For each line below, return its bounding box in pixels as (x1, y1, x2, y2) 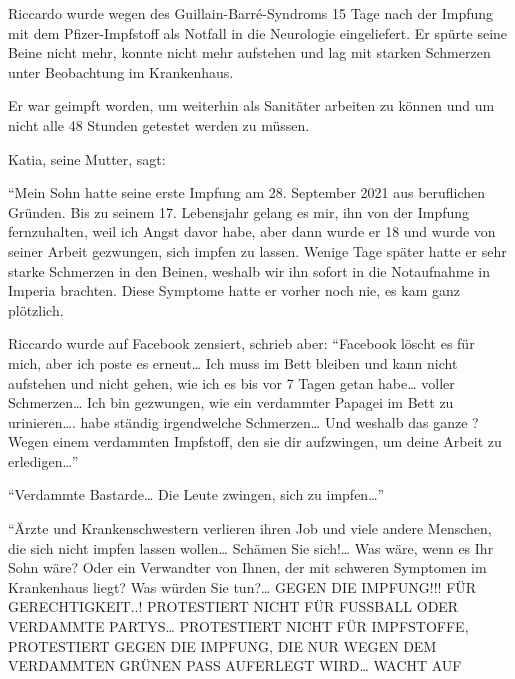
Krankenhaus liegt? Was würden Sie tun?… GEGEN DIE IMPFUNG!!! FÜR (8, 576, 477, 597)
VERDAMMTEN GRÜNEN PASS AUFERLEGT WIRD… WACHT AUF (8, 655, 462, 676)
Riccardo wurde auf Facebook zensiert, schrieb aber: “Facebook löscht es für (8, 333, 475, 354)
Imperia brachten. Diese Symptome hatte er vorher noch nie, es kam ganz (8, 280, 461, 301)
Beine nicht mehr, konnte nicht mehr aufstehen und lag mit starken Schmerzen (8, 42, 491, 63)
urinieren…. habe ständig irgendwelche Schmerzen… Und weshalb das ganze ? (8, 411, 479, 432)
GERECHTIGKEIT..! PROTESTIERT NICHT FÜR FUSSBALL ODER (8, 596, 459, 617)
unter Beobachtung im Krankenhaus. (8, 61, 234, 82)
